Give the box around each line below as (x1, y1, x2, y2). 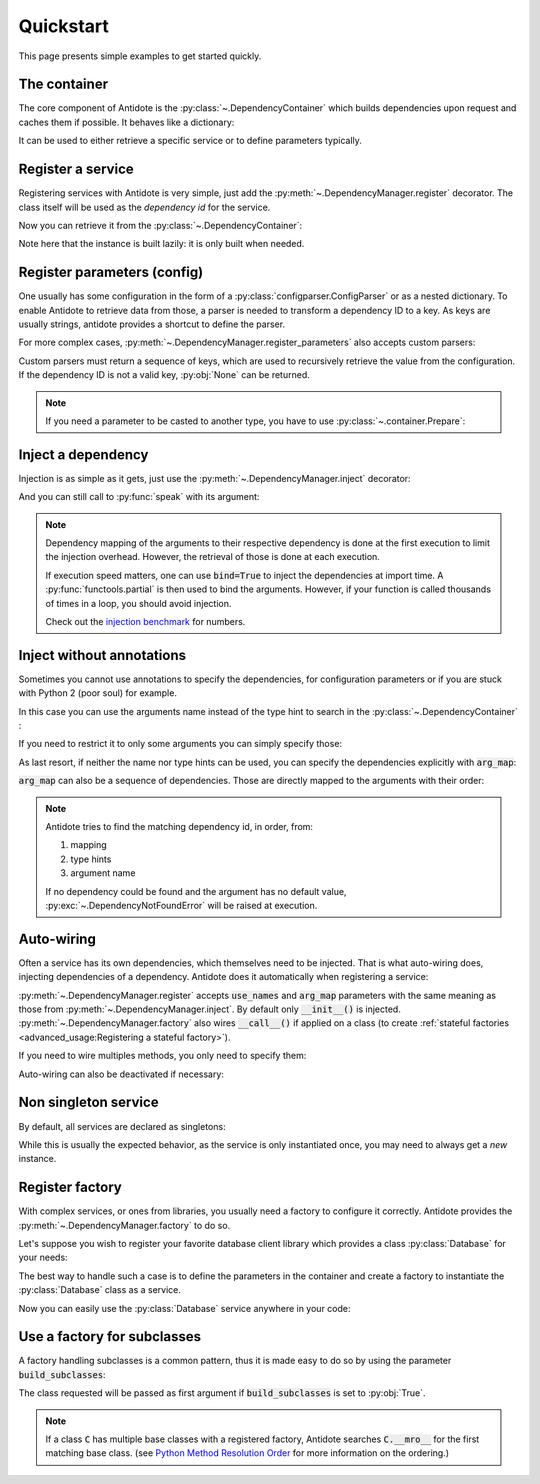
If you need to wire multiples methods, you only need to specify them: (18, 1050, 307, 1062)
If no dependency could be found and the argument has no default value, (45, 885, 347, 897)
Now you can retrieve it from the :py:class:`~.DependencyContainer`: (18, 219, 303, 231)
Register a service (18, 161, 134, 178)
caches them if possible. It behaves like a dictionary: (18, 116, 235, 128)
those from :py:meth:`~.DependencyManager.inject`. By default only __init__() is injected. (18, 1003, 402, 1015)
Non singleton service (18, 1094, 159, 1111)
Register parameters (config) (18, 264, 204, 281)
